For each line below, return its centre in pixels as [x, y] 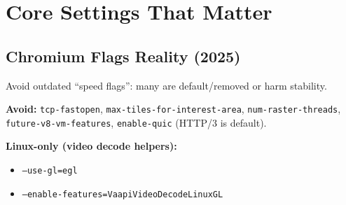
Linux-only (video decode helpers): [91, 146]
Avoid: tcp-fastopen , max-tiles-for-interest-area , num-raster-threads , [173, 109]
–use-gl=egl [50, 171]
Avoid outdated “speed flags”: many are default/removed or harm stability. [166, 85]
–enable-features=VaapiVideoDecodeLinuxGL [123, 194]
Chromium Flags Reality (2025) [123, 56]
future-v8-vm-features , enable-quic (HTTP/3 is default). [136, 122]
